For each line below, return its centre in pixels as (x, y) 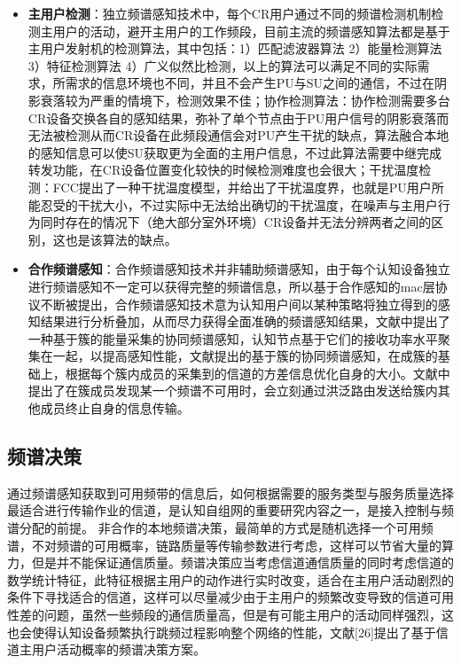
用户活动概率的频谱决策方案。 (118, 649)
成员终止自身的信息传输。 (115, 408)
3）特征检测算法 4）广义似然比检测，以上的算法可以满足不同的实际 (223, 65)
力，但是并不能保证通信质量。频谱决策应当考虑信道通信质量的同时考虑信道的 (230, 562)
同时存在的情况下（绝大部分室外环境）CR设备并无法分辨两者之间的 (236, 222)
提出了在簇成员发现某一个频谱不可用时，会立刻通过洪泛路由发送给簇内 (233, 391)
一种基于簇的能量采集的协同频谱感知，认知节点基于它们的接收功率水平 (233, 338)
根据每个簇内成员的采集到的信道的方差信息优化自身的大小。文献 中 (258, 373)
